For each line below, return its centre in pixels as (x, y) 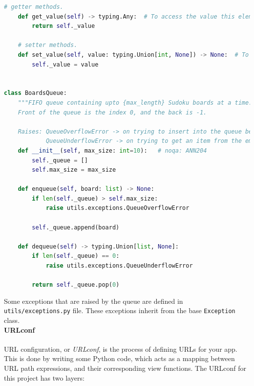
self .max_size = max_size (74, 170)
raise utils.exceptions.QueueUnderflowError (119, 266)
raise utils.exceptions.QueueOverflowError (117, 208)
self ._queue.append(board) (76, 227)
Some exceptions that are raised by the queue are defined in (94, 301)
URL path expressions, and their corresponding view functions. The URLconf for (125, 368)
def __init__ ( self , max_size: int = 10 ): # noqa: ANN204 (112, 150)
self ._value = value (65, 64)
